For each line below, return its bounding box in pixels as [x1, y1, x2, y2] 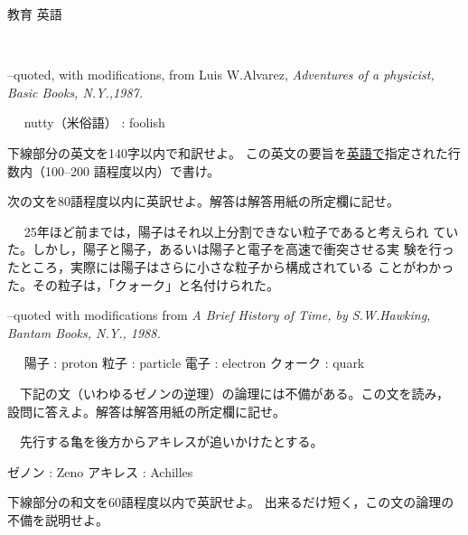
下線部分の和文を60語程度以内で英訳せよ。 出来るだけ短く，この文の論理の [7, 493, 454, 512]
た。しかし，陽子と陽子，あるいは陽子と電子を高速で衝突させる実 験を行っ [7, 239, 454, 258]
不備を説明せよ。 [7, 510, 108, 529]
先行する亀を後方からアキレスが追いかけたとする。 [19, 432, 323, 451]
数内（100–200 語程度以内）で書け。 [7, 161, 220, 180]
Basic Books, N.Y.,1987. [7, 82, 144, 101]
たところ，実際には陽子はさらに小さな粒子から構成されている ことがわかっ [7, 257, 454, 276]
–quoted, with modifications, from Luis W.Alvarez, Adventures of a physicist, [7, 65, 435, 84]
